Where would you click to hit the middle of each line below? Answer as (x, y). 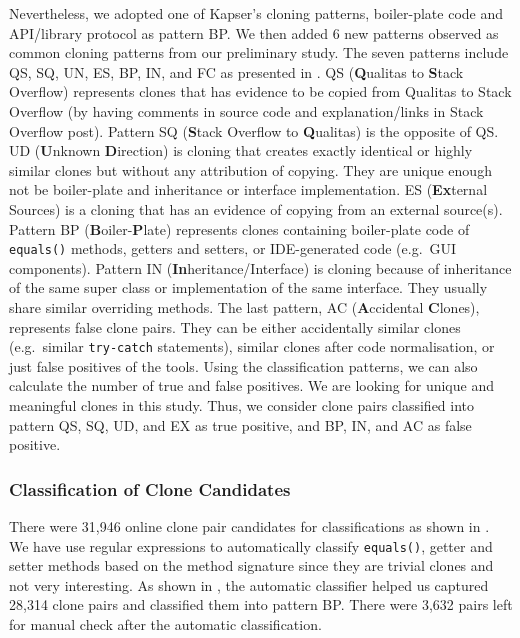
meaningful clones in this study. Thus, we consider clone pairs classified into (242, 405)
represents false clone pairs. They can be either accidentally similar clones (235, 326)
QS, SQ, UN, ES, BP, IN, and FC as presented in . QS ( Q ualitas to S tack (236, 71)
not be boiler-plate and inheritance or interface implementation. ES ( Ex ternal (248, 189)
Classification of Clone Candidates (150, 488)
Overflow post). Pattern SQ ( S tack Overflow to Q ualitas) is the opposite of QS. (254, 130)
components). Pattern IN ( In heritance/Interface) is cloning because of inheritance (260, 267)
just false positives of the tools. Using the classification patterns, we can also (243, 365)
